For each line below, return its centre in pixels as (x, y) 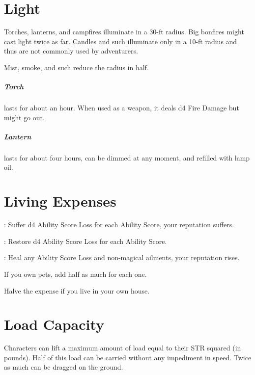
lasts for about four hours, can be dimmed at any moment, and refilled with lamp (127, 157)
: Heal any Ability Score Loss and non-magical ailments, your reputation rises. (122, 257)
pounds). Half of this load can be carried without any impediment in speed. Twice (128, 357)
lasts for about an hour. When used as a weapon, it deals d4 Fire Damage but (122, 108)
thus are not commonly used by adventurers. (71, 51)
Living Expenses (60, 201)
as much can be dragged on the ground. (64, 367)
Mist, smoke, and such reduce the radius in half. (76, 67)
